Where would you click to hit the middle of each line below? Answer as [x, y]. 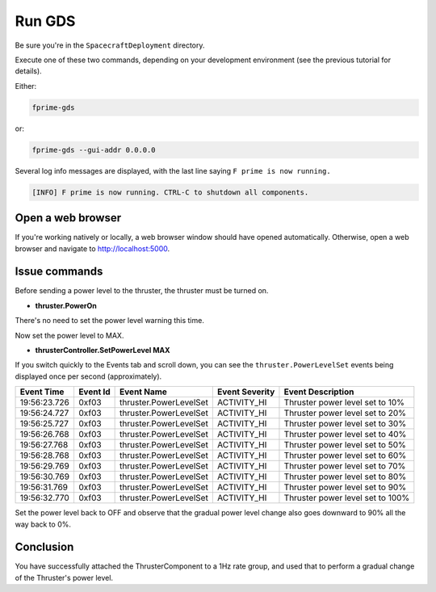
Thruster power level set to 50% [345, 445]
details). [28, 71]
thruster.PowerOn [66, 305]
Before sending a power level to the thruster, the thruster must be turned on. [142, 291]
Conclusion [44, 547]
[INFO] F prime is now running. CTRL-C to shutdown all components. [170, 192]
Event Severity [246, 392]
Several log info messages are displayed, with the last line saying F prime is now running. [173, 170]
